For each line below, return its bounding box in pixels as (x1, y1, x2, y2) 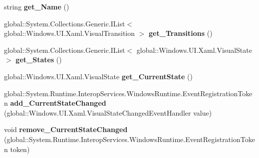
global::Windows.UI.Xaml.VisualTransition (4, 28, 135, 38)
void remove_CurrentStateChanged (4, 124, 128, 135)
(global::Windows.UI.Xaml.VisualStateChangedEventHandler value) (4, 107, 212, 118)
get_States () (15, 54, 62, 65)
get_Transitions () (149, 28, 213, 38)
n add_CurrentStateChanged (4, 98, 106, 108)
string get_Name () (4, 1, 69, 11)
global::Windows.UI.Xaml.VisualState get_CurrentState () (4, 71, 193, 81)
